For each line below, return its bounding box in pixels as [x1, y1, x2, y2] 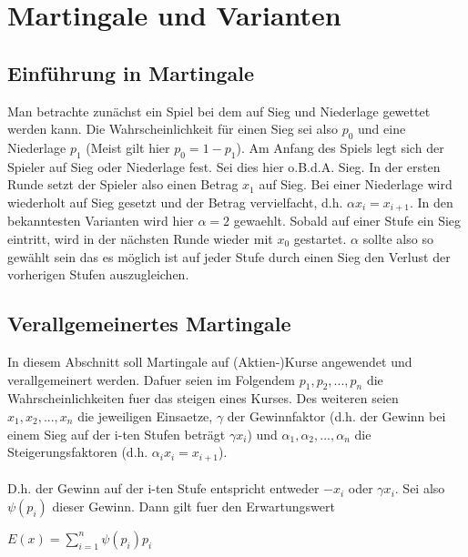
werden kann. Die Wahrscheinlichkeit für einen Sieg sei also [7, 119, 338, 138]
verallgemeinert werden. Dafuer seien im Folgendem [7, 370, 295, 389]
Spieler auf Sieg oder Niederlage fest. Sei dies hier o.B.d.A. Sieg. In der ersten [7, 157, 441, 176]
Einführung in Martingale [7, 58, 254, 86]
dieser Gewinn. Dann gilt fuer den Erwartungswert [52, 496, 335, 515]
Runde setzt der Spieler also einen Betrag [7, 175, 239, 194]
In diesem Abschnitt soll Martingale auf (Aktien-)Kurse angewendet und [7, 351, 412, 370]
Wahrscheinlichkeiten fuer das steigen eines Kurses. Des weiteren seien [7, 389, 399, 408]
